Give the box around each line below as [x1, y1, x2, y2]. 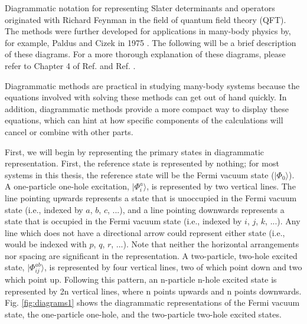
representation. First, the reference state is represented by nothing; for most [5, 157, 279, 169]
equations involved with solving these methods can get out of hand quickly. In [5, 91, 287, 103]
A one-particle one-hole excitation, [5, 180, 129, 192]
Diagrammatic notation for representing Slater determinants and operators [5, 2, 275, 14]
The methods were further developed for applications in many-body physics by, [5, 25, 291, 37]
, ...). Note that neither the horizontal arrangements [111, 238, 299, 250]
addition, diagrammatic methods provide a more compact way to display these [5, 102, 289, 114]
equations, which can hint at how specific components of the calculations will [5, 114, 283, 126]
